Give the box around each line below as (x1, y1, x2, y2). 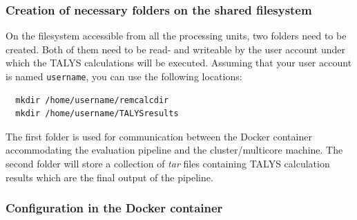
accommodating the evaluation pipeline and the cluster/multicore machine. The (6, 143, 343, 157)
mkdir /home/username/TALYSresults (15, 109, 179, 119)
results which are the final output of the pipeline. (6, 169, 213, 184)
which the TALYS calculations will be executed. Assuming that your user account (6, 55, 352, 70)
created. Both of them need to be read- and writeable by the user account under (6, 42, 346, 56)
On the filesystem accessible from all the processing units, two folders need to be (6, 28, 347, 43)
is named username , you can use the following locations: (6, 69, 242, 83)
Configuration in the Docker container (6, 199, 223, 217)
